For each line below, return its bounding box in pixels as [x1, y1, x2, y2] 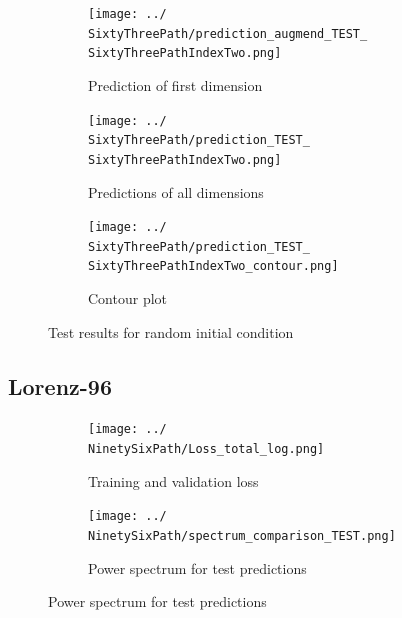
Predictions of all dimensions [88, 181, 264, 202]
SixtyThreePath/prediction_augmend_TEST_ [88, 26, 368, 41]
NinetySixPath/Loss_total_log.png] [88, 442, 325, 457]
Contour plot [88, 288, 168, 309]
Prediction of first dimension [88, 74, 263, 95]
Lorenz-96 [8, 370, 112, 401]
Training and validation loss [88, 470, 259, 491]
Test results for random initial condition [48, 321, 294, 342]
